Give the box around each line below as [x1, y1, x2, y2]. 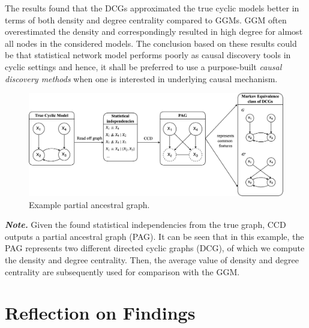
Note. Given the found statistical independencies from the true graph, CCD [5, 218, 286, 231]
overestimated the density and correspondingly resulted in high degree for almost [5, 25, 303, 38]
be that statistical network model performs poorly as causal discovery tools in [5, 49, 291, 61]
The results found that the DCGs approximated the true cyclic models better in [5, 2, 299, 14]
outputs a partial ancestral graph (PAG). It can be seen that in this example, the [5, 230, 304, 242]
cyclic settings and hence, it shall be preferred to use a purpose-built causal [5, 60, 282, 73]
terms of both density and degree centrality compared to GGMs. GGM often [5, 13, 287, 26]
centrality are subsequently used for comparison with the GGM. [5, 265, 240, 278]
